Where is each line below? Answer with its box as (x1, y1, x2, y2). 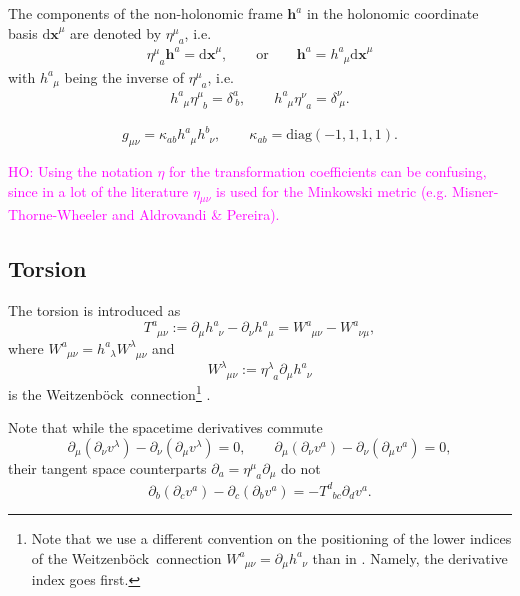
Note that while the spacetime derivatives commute (8, 417, 323, 438)
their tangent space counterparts (8, 457, 207, 478)
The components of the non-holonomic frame (8, 3, 283, 23)
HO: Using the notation (8, 161, 153, 182)
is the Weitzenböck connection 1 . (8, 380, 211, 404)
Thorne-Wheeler (8, 204, 108, 225)
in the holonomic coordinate (306, 3, 479, 23)
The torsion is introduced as (8, 300, 181, 321)
